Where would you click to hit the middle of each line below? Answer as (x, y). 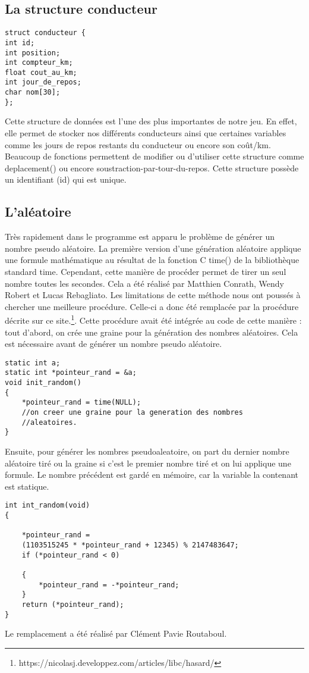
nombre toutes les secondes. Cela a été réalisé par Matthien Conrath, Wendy (144, 283)
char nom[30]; (33, 93)
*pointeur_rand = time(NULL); (81, 403)
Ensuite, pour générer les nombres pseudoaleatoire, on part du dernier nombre (147, 451)
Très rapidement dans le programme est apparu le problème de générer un (140, 237)
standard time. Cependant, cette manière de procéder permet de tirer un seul (146, 271)
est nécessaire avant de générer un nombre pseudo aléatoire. (113, 344)
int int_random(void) (48, 505)
